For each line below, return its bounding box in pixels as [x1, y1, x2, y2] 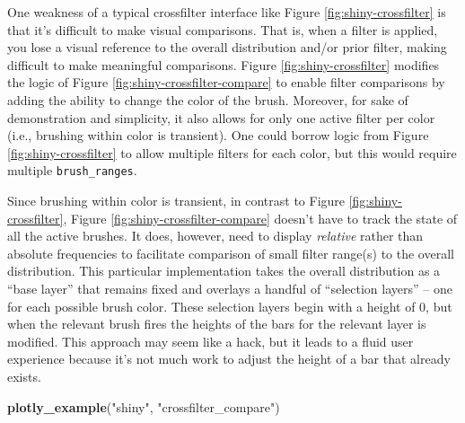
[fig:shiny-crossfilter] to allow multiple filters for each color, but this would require [7, 143, 457, 162]
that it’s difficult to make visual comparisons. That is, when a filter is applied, [7, 20, 438, 39]
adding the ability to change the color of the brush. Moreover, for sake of [7, 90, 408, 109]
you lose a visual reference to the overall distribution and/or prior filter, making [7, 38, 447, 57]
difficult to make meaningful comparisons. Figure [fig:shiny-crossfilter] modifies [7, 55, 440, 74]
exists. [7, 366, 41, 385]
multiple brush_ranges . [7, 161, 137, 180]
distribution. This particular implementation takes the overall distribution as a [7, 261, 441, 280]
